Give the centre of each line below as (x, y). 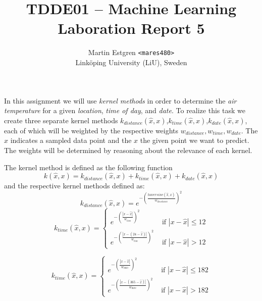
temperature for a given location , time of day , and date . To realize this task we (125, 110)
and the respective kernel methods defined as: (74, 186)
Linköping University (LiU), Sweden (131, 62)
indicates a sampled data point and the (71, 140)
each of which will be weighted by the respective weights (91, 130)
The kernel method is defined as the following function (88, 167)
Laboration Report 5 (131, 28)
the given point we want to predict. (195, 140)
